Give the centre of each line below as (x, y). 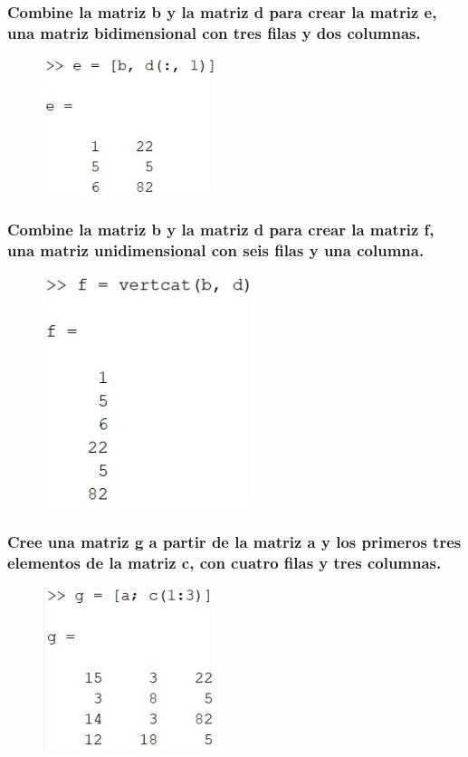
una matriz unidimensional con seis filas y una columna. (216, 250)
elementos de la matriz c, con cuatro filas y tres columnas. (224, 562)
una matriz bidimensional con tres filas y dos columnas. (214, 32)
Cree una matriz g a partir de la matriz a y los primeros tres (234, 541)
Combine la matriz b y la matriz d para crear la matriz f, (221, 230)
